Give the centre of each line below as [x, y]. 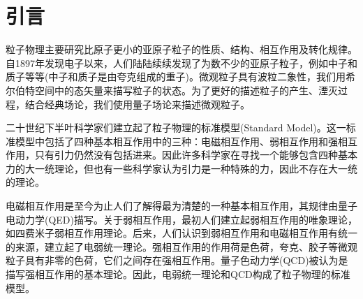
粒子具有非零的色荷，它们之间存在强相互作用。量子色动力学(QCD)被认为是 [177, 260]
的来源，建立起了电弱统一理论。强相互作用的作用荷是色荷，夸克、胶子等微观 [181, 246]
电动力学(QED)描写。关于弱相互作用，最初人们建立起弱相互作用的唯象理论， [182, 219]
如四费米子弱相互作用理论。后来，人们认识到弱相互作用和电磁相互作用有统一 [181, 233]
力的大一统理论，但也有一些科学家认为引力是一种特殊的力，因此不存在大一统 [181, 168]
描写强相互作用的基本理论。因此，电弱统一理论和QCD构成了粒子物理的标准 [178, 274]
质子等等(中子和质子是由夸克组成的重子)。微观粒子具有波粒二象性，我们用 [176, 76]
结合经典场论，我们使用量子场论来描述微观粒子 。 [137, 104]
